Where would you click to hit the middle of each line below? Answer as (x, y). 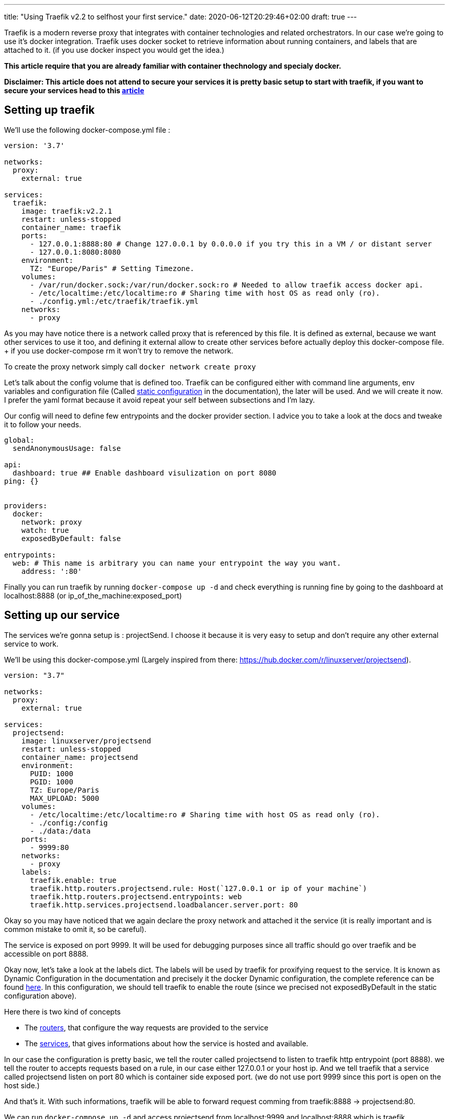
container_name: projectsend (80, 757)
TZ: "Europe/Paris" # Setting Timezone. (112, 268)
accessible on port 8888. (46, 954)
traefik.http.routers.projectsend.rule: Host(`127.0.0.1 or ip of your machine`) (199, 888)
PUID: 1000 (52, 773)
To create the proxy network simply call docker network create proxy (130, 366)
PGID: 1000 (52, 782)
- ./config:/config (69, 823)
